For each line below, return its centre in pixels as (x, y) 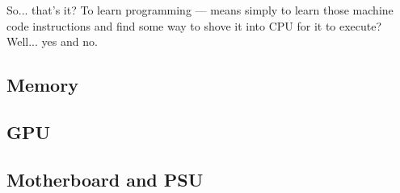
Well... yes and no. (52, 41)
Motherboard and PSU (105, 179)
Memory (42, 85)
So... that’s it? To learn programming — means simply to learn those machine (200, 10)
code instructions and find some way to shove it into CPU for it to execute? (194, 25)
